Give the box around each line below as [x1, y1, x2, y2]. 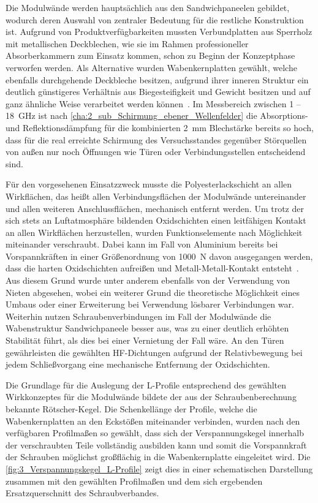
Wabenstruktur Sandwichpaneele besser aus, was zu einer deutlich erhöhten [6, 322, 289, 335]
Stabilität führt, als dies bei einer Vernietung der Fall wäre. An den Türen [6, 334, 284, 347]
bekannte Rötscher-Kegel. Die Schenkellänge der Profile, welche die [6, 403, 257, 415]
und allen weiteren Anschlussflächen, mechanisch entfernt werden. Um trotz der [6, 202, 304, 214]
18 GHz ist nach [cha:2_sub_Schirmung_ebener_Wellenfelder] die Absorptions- [6, 109, 308, 122]
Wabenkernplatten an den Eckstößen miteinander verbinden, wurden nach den [6, 414, 300, 427]
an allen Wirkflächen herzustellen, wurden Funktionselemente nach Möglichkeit [6, 225, 303, 238]
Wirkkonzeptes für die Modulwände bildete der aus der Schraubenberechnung [6, 390, 297, 403]
